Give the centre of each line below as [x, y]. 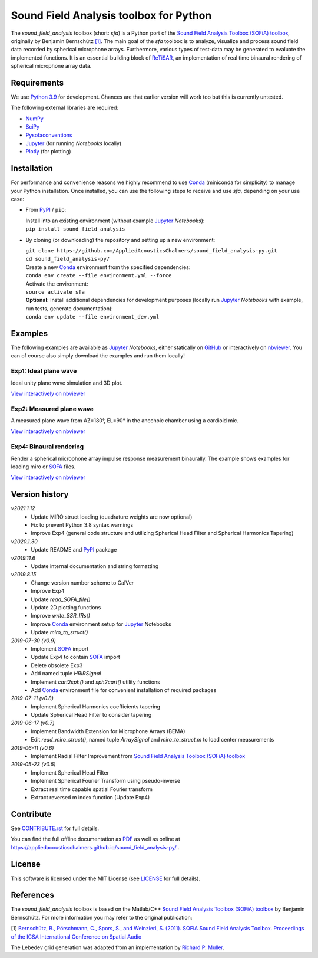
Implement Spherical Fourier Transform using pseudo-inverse [106, 781]
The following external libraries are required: [65, 108]
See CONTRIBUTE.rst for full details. [55, 828]
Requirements [37, 83]
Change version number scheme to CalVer [82, 583]
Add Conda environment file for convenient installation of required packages [124, 690]
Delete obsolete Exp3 [57, 665]
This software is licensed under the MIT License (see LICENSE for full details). [105, 878]
